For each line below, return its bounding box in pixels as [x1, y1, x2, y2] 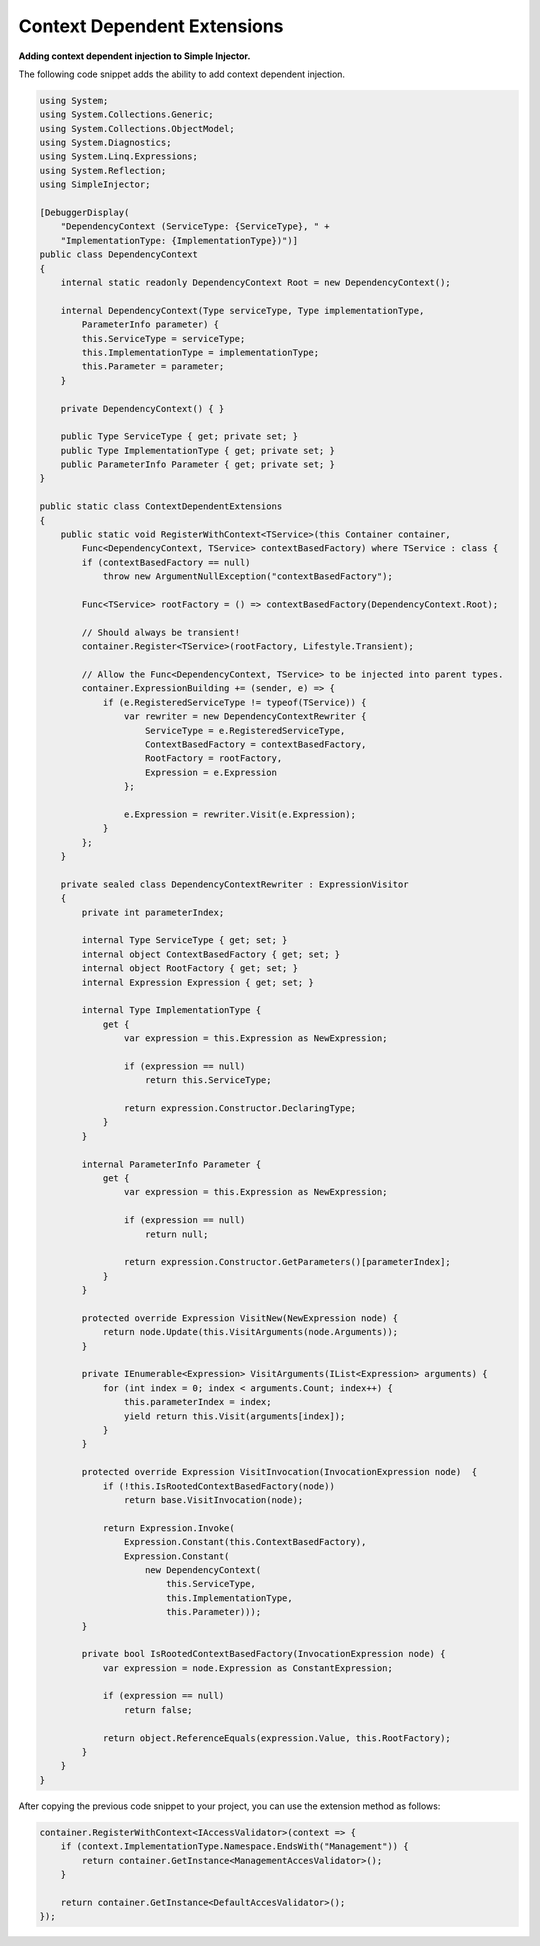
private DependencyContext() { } [60, 403, 225, 414]
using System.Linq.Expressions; [39, 151, 199, 162]
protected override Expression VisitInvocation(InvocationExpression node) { [81, 1466, 478, 1478]
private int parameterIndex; [81, 906, 225, 918]
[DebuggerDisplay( [39, 207, 130, 219]
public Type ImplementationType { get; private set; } [60, 445, 335, 456]
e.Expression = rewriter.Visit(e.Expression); [123, 808, 357, 820]
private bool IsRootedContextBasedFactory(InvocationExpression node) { [81, 1648, 446, 1660]
